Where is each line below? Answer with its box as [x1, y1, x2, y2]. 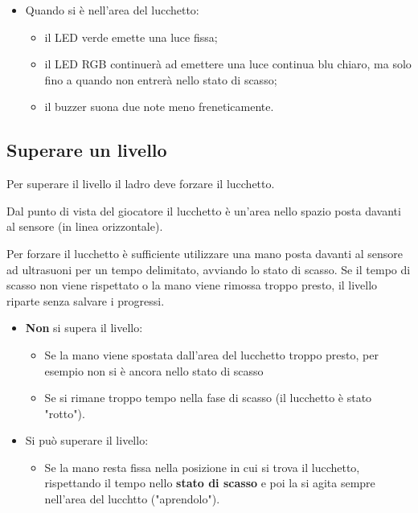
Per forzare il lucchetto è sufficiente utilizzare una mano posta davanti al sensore [6, 244, 403, 261]
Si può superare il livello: [25, 432, 149, 449]
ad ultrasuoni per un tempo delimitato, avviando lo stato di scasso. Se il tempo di [6, 261, 411, 277]
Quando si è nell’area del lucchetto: [25, 2, 199, 18]
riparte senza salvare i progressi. [6, 292, 165, 309]
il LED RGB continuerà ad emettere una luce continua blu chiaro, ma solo [44, 55, 412, 72]
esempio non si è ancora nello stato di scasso [44, 362, 264, 379]
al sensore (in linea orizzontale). [6, 218, 163, 235]
